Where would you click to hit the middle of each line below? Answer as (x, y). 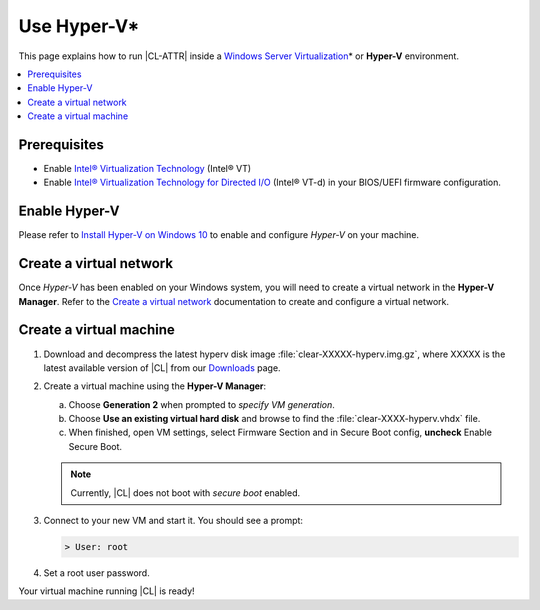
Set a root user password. (96, 573)
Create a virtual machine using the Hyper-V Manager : (155, 386)
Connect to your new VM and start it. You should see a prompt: (173, 521)
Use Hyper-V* (79, 26)
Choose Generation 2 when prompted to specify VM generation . (201, 404)
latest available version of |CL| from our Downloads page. (162, 367)
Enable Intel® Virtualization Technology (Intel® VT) (147, 169)
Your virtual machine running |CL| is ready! (106, 591)
